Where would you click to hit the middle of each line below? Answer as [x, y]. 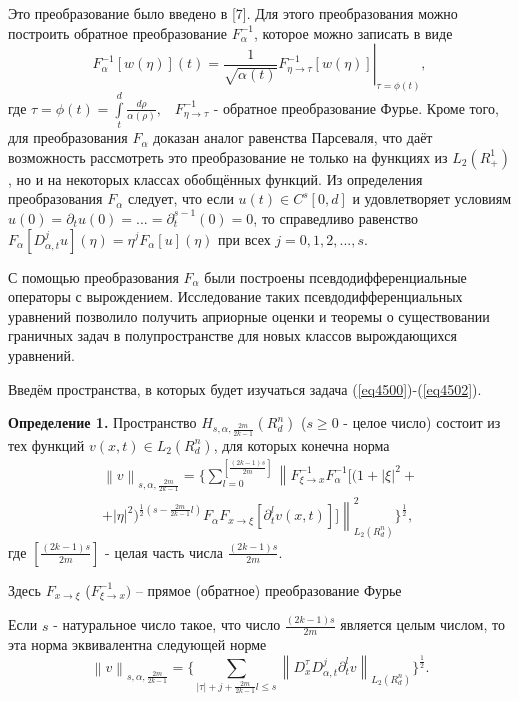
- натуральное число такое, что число [167, 624]
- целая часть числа [164, 551]
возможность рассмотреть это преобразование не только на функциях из [228, 156]
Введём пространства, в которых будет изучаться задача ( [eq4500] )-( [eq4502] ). [245, 388]
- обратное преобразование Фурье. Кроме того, [356, 107]
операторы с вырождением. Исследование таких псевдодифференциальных [235, 296]
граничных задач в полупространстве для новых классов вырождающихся [232, 335]
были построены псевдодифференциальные [335, 276]
